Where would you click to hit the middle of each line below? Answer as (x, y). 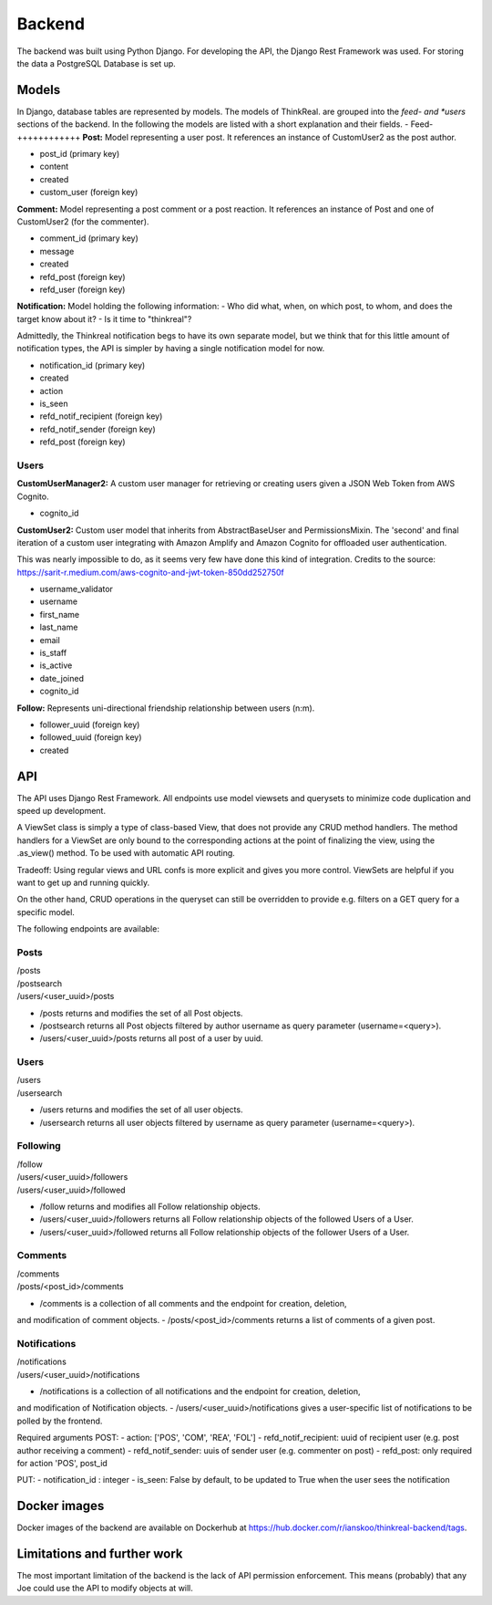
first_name (60, 614)
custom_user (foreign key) (89, 193)
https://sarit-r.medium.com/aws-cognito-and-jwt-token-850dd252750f (150, 572)
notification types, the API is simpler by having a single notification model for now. (171, 349)
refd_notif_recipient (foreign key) (101, 416)
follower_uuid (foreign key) (90, 724)
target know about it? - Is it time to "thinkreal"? (104, 318)
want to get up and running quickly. (83, 883)
